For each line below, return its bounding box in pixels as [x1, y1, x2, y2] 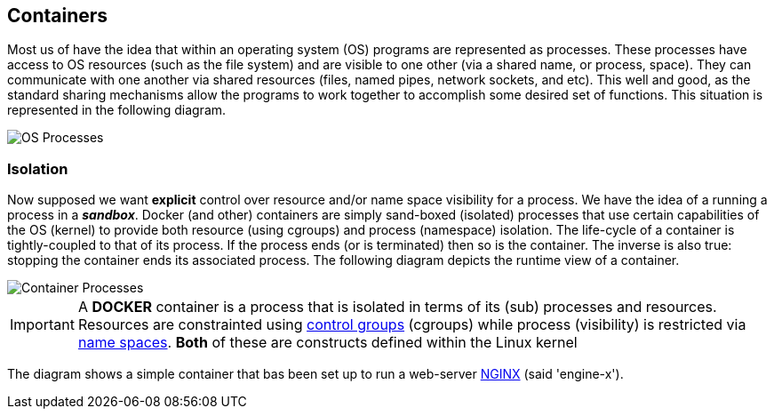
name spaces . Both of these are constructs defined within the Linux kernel [77, 333, 578, 352]
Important [10, 316, 75, 334]
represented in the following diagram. [7, 102, 227, 118]
